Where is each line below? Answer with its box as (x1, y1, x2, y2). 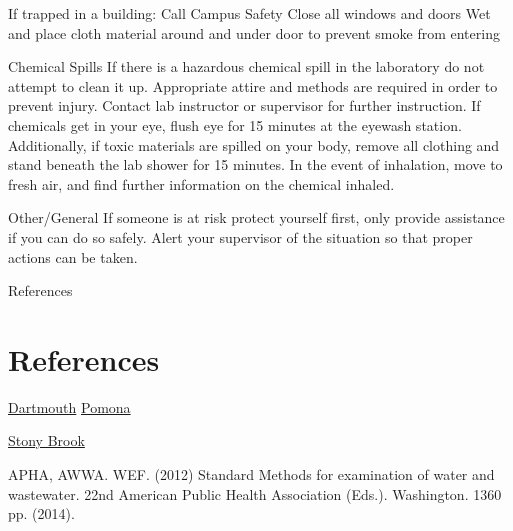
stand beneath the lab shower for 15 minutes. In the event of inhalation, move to (8, 154, 503, 175)
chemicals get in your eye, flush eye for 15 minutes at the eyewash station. (8, 114, 462, 135)
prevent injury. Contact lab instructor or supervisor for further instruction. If (8, 95, 481, 116)
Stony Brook (8, 430, 85, 451)
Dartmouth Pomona (8, 396, 131, 417)
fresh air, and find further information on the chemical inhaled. (8, 173, 395, 194)
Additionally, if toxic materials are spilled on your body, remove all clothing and (8, 134, 500, 155)
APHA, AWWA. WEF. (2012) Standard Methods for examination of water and (8, 464, 495, 485)
